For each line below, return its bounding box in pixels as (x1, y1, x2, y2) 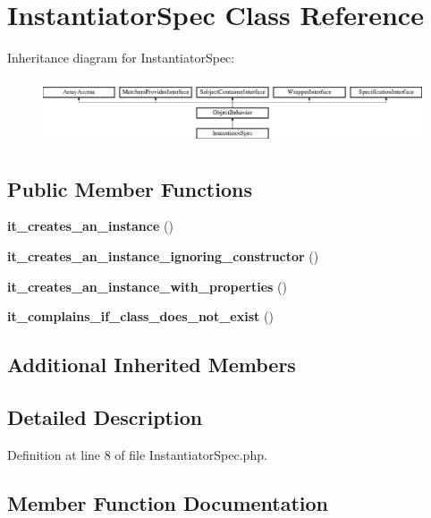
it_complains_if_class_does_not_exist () (7, 307, 274, 326)
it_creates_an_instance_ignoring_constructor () (7, 246, 319, 265)
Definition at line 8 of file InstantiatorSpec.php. (7, 445, 267, 463)
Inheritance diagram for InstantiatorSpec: (7, 48, 235, 67)
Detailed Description (7, 403, 203, 430)
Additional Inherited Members (7, 351, 296, 378)
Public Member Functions (7, 174, 252, 202)
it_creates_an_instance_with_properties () (7, 276, 288, 295)
